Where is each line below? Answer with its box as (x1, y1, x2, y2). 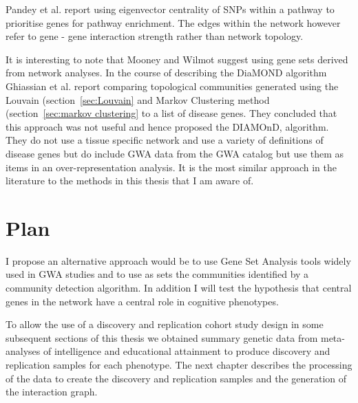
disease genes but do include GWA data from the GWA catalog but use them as (6, 146, 344, 160)
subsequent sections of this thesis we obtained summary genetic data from (6, 330, 318, 345)
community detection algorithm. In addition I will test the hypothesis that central (6, 281, 352, 295)
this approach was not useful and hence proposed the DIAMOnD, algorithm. (6, 119, 329, 133)
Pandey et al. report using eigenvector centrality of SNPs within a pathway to (6, 2, 335, 16)
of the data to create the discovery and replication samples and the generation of (6, 371, 347, 385)
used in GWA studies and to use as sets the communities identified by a (6, 267, 309, 281)
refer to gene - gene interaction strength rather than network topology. (6, 29, 304, 43)
